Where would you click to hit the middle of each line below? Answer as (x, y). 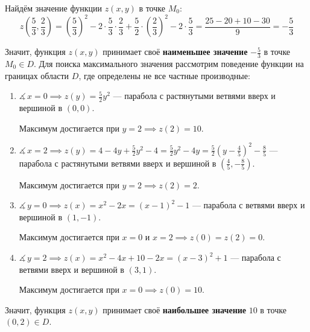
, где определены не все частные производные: (164, 75)
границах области (37, 75)
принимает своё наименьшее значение (175, 52)
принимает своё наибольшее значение (175, 309)
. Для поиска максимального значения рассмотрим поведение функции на (169, 63)
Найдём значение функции (53, 8)
